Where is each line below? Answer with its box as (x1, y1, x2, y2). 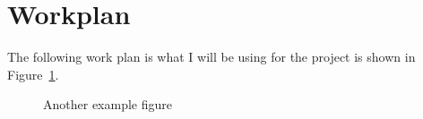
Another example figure (43, 95, 172, 114)
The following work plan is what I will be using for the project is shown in (7, 47, 416, 66)
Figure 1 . (7, 64, 59, 83)
